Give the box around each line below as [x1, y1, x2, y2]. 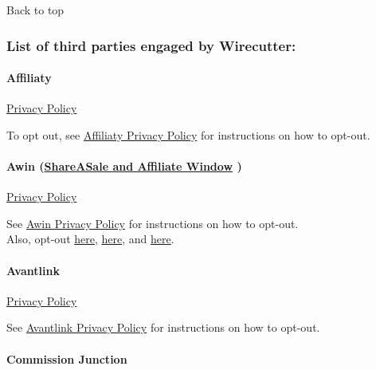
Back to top [6, 2, 65, 18]
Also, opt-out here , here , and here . [6, 230, 174, 247]
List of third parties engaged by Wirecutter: [6, 35, 296, 55]
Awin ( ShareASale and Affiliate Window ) [6, 158, 242, 175]
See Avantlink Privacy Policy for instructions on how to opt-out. [6, 319, 320, 336]
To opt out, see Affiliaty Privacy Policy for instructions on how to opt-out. [6, 126, 370, 143]
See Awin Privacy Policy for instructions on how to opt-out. [6, 215, 299, 231]
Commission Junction [6, 350, 127, 367]
